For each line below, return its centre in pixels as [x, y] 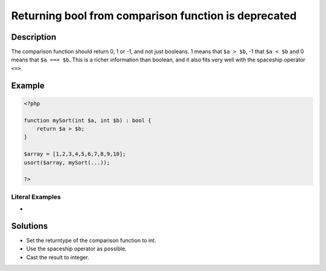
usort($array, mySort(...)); [67, 162]
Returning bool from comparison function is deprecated [154, 16]
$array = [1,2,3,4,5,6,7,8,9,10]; [75, 154]
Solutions [30, 226]
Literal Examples [36, 197]
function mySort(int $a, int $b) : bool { [88, 120]
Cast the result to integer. [58, 257]
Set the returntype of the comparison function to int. [91, 240]
